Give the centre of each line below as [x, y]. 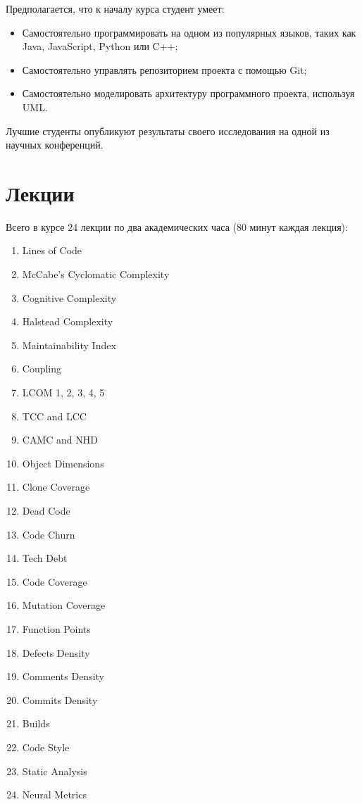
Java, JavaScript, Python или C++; [100, 46]
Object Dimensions [63, 463]
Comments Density [63, 676]
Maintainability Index [69, 345]
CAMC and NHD [60, 440]
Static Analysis [55, 771]
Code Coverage [55, 581]
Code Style [46, 747]
